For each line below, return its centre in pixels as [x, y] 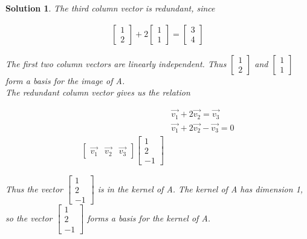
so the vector [29, 218]
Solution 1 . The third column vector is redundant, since [110, 8]
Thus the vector [34, 188]
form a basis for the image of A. [65, 80]
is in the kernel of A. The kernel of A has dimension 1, [200, 188]
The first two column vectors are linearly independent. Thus [116, 63]
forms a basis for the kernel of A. [149, 218]
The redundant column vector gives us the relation [98, 92]
